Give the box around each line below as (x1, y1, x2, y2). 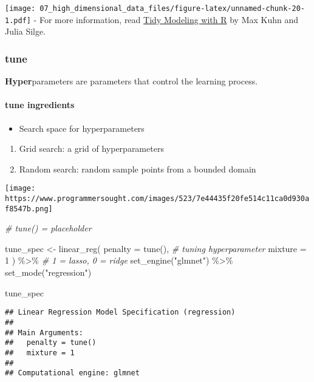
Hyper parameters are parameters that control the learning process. (5, 75, 258, 87)
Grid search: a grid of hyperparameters (19, 142, 164, 155)
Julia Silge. (5, 25, 46, 38)
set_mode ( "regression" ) (5, 266, 92, 279)
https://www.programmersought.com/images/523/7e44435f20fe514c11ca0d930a (5, 194, 310, 203)
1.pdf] (5, 16, 31, 25)
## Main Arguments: (5, 328, 83, 337)
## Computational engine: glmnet (5, 369, 140, 378)
